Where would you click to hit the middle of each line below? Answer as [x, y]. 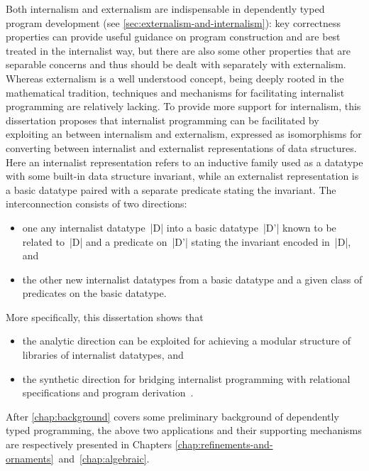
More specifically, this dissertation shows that [105, 316]
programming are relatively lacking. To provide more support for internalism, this [183, 106]
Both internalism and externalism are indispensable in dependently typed [165, 9]
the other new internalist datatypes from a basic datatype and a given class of [192, 279]
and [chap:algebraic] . [104, 458]
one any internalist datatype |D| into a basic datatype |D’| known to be [179, 227]
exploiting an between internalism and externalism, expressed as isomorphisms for [184, 134]
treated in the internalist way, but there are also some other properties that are [178, 50]
